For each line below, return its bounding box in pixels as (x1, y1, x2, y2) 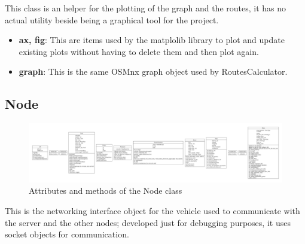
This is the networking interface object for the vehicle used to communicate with (5, 204, 300, 216)
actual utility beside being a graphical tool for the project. (5, 13, 219, 26)
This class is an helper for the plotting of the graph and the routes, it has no (5, 2, 286, 14)
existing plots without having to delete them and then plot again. (19, 45, 259, 57)
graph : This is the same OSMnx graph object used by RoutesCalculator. (19, 65, 288, 78)
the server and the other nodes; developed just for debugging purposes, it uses (5, 216, 291, 228)
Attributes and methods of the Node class (29, 184, 182, 197)
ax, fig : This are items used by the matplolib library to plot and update (19, 33, 285, 46)
